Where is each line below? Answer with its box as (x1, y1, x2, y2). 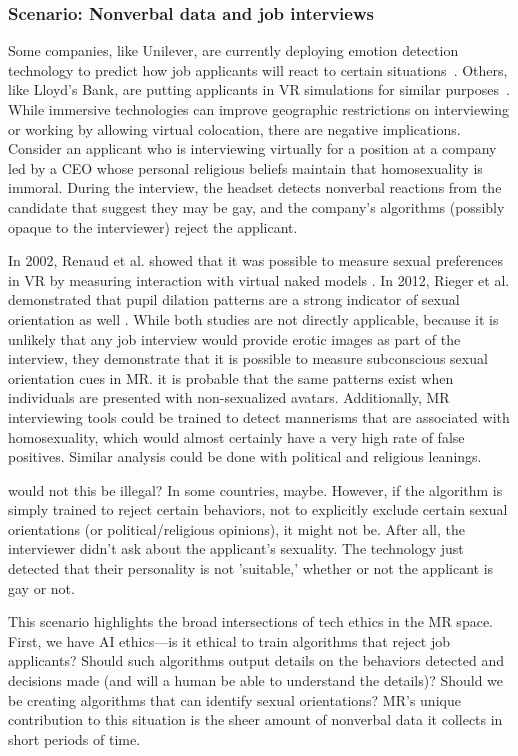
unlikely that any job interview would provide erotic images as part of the (8, 328, 461, 349)
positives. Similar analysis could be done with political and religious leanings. (8, 446, 482, 467)
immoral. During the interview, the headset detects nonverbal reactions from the (8, 177, 502, 198)
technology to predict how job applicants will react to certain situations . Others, (8, 59, 508, 80)
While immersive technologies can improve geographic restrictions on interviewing (8, 99, 510, 119)
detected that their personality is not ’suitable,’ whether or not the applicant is (8, 558, 494, 579)
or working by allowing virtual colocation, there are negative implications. (8, 118, 461, 139)
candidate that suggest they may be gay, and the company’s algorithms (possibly (8, 196, 505, 217)
